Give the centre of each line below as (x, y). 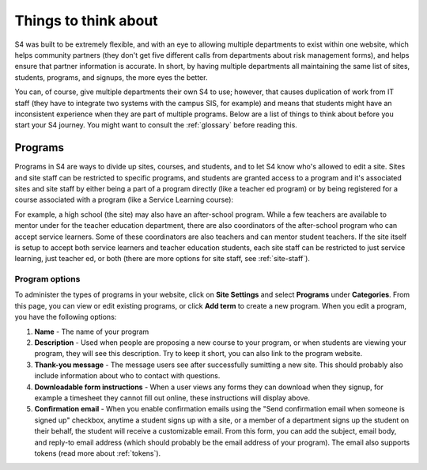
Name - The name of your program (92, 332)
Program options (47, 279)
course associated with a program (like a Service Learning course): (124, 200)
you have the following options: (66, 317)
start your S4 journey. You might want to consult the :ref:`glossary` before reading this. (156, 125)
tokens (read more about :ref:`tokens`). (98, 453)
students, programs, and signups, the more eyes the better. (111, 77)
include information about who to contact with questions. (127, 376)
